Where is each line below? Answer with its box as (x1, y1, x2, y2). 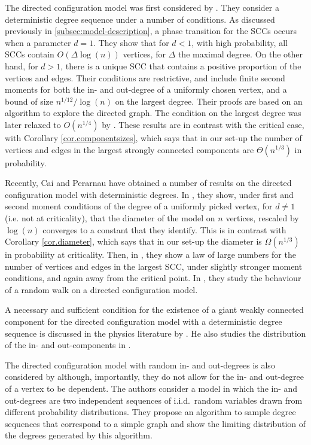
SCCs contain (5, 48, 54, 60)
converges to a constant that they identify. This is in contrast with (42, 223, 286, 236)
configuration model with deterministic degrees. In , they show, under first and (5, 188, 294, 200)
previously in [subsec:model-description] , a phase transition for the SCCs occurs (5, 25, 297, 37)
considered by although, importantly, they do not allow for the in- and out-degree (5, 370, 304, 383)
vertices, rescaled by (225, 211, 299, 224)
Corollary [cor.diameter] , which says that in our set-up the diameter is (5, 235, 262, 248)
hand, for (5, 59, 38, 72)
